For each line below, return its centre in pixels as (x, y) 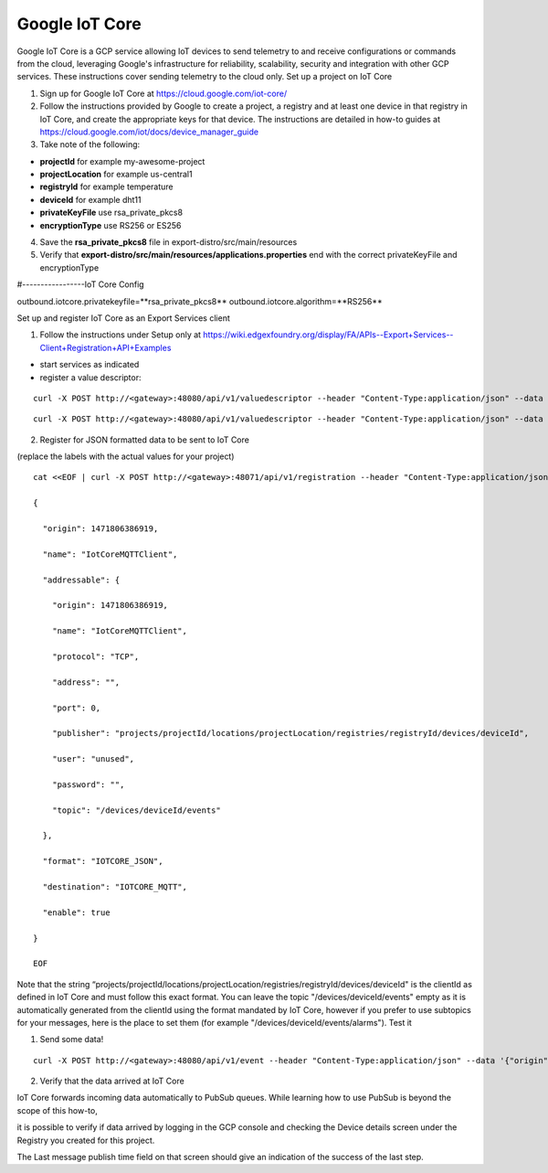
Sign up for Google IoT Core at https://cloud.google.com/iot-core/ (163, 93)
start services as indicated (90, 365)
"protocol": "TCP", (95, 656)
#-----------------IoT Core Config (81, 284)
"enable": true (76, 912)
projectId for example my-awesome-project (122, 161)
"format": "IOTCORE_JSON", (103, 861)
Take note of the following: (90, 144)
